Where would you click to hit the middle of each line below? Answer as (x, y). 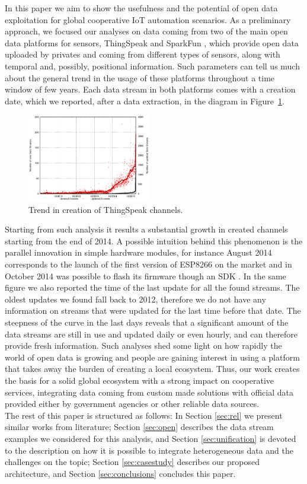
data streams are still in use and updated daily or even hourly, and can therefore (151, 334)
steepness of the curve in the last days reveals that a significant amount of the (147, 322)
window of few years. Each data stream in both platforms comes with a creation (150, 89)
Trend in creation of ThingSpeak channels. (106, 209)
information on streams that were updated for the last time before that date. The (153, 311)
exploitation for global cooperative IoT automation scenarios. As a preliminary (148, 19)
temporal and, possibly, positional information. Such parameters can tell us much (152, 66)
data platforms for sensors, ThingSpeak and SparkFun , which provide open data (152, 42)
